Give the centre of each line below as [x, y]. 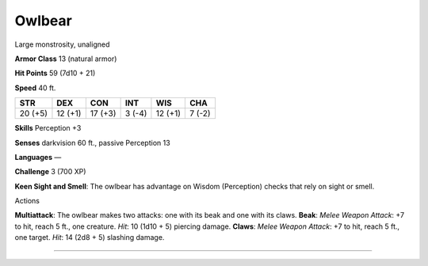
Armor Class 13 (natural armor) [66, 59]
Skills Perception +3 [48, 128]
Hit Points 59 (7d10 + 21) [55, 73]
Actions [27, 201]
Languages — [38, 157]
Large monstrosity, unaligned [62, 44]
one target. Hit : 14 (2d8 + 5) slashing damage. [90, 237]
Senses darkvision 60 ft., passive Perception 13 [92, 142]
